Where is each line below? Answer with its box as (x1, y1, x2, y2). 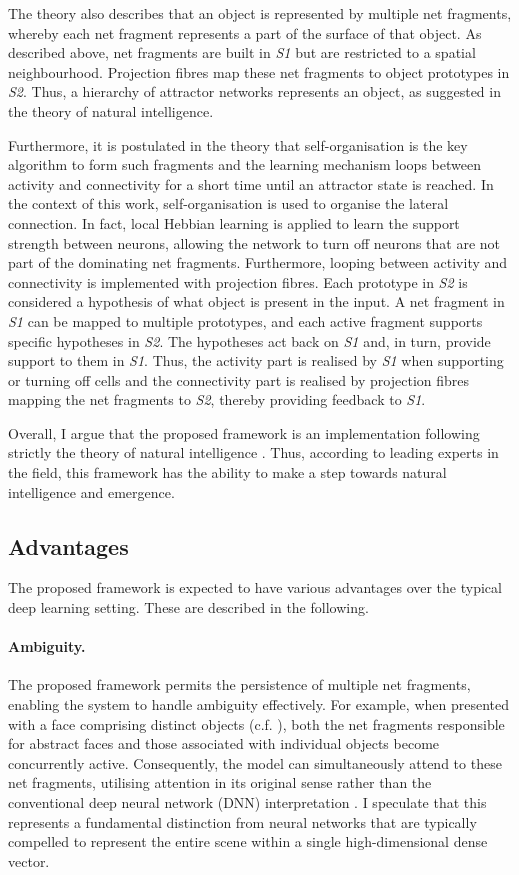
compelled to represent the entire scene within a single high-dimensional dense (8, 831, 488, 852)
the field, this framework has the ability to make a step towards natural (8, 462, 447, 483)
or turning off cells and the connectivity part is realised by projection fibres (8, 369, 470, 390)
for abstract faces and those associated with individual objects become (8, 733, 440, 754)
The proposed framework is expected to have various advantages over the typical (8, 577, 502, 598)
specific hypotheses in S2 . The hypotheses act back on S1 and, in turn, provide (8, 330, 491, 351)
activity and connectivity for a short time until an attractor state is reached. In (8, 173, 494, 194)
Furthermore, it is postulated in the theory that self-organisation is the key (8, 134, 468, 155)
